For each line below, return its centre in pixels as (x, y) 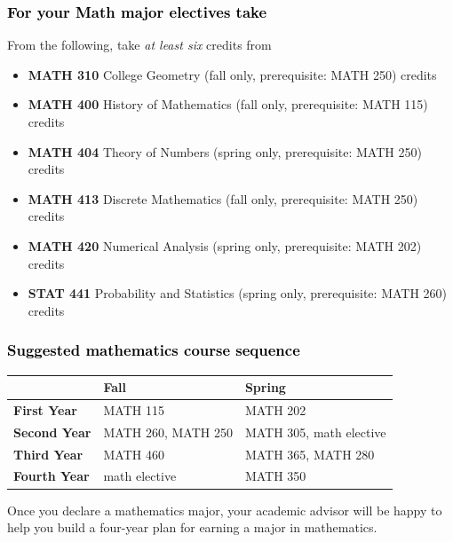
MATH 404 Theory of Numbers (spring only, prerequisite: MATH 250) (225, 151)
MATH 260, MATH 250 (168, 432)
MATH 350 (275, 476)
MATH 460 (134, 454)
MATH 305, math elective (315, 432)
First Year (45, 409)
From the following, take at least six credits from (139, 45)
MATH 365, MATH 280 (310, 454)
